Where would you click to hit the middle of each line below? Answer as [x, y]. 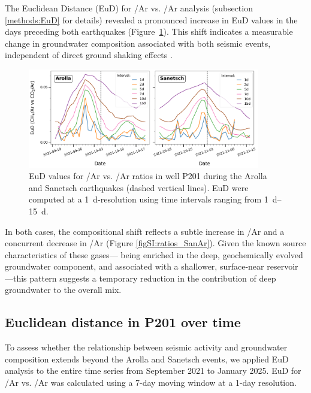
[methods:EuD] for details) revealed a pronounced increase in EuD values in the [151, 19]
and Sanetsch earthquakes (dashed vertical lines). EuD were [139, 187]
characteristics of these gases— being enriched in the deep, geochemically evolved [154, 254]
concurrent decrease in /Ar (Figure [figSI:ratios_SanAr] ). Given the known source [155, 243]
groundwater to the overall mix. [63, 290]
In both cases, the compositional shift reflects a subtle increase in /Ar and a [145, 231]
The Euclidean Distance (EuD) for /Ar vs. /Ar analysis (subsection [129, 8]
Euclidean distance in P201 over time [123, 322]
